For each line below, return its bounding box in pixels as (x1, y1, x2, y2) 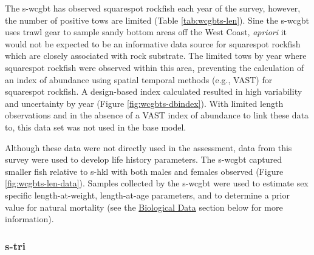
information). (5, 212, 54, 225)
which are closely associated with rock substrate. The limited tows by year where (5, 49, 307, 62)
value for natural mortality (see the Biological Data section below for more (5, 200, 283, 213)
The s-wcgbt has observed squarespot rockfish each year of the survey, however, (5, 2, 301, 14)
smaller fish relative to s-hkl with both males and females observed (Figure (5, 165, 284, 177)
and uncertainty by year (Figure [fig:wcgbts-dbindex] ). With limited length (5, 97, 284, 109)
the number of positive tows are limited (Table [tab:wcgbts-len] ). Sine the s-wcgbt (5, 13, 309, 26)
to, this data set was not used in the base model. (5, 120, 186, 133)
